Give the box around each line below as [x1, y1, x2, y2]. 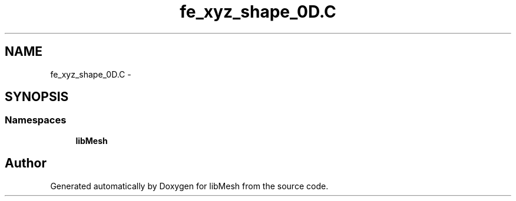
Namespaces [5, 114, 67, 126]
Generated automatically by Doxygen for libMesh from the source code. [50, 180, 329, 191]
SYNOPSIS [5, 89, 69, 105]
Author [5, 156, 47, 171]
